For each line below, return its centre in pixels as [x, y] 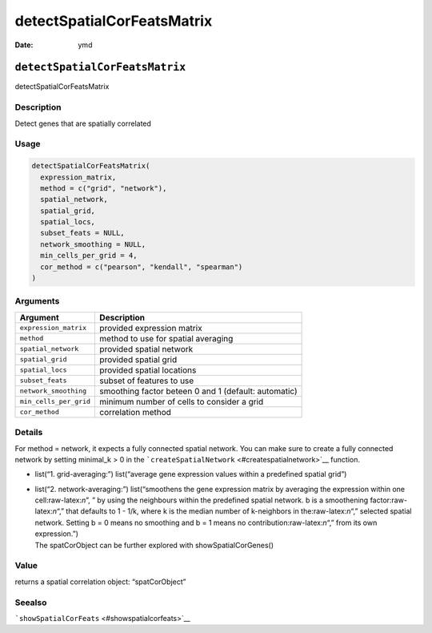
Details [29, 433]
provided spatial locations [148, 370]
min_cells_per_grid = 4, [89, 256]
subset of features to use [147, 381]
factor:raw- [389, 500]
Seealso [31, 603]
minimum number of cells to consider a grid [182, 401]
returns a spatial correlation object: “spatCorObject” [100, 582]
